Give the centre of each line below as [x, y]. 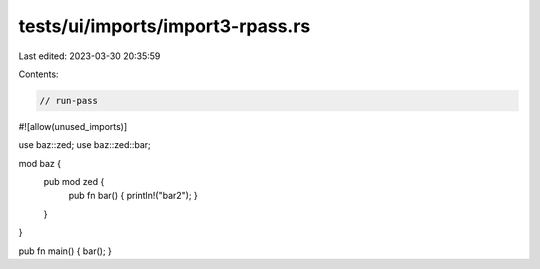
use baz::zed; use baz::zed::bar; [85, 145]
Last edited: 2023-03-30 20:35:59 [89, 56]
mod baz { [40, 163]
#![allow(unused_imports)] [73, 126]
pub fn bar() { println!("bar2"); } [133, 196]
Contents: [38, 74]
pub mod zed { [74, 182]
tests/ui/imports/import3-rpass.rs [164, 26]
